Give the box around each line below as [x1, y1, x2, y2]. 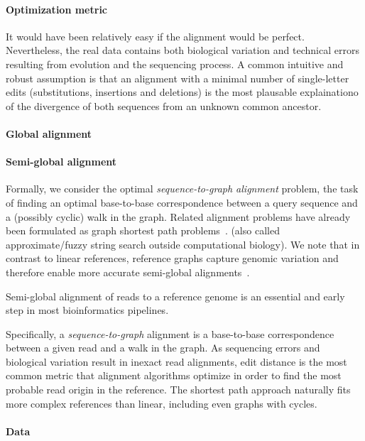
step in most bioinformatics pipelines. [6, 303, 169, 317]
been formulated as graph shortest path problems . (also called [6, 223, 280, 238]
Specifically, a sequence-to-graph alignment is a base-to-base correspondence [6, 326, 334, 341]
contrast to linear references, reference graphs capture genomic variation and [6, 251, 339, 266]
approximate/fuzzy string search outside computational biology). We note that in [6, 236, 360, 251]
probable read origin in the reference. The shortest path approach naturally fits [6, 382, 351, 397]
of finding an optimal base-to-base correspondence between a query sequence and [6, 195, 358, 209]
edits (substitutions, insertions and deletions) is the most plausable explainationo [6, 85, 359, 99]
